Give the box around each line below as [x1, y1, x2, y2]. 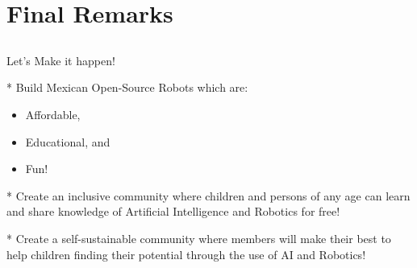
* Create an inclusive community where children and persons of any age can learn [6, 187, 411, 204]
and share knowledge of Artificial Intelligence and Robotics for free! [6, 203, 340, 220]
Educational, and [25, 133, 111, 150]
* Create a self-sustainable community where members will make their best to [6, 229, 391, 246]
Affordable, [25, 105, 81, 122]
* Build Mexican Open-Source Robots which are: [6, 79, 248, 96]
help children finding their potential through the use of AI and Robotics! [6, 245, 366, 262]
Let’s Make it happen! [6, 52, 115, 68]
